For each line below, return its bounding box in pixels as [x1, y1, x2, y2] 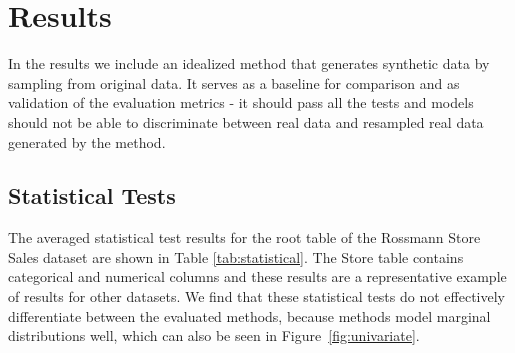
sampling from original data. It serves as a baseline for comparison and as [8, 72, 460, 93]
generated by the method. [8, 131, 166, 152]
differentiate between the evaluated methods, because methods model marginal [8, 305, 491, 326]
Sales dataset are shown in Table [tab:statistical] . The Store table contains [8, 246, 464, 267]
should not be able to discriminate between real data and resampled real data [8, 111, 484, 132]
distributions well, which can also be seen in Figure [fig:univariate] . [8, 325, 420, 346]
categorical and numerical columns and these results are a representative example [8, 266, 507, 287]
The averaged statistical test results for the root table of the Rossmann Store [8, 227, 481, 248]
